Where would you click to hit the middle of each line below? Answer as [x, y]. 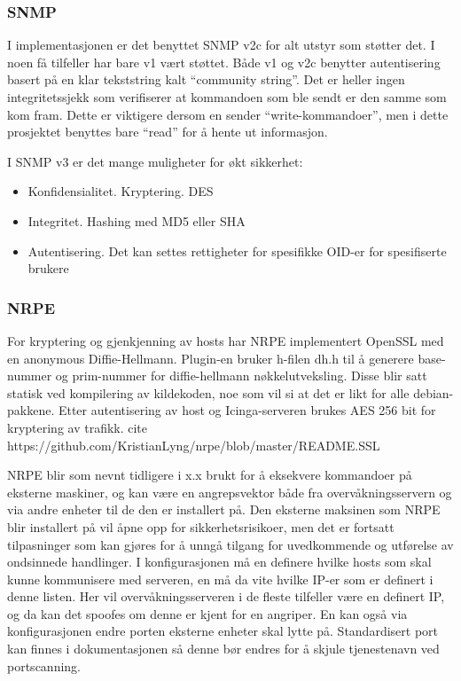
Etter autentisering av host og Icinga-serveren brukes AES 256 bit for [247, 410]
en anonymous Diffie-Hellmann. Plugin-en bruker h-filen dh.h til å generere [211, 358]
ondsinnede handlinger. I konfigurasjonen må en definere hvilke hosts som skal [219, 562]
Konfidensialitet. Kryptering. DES [121, 191]
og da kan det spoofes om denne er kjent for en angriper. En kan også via [207, 613]
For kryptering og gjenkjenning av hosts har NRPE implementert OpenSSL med [226, 340]
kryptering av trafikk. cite [78, 427]
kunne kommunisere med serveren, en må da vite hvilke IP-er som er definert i [220, 579]
